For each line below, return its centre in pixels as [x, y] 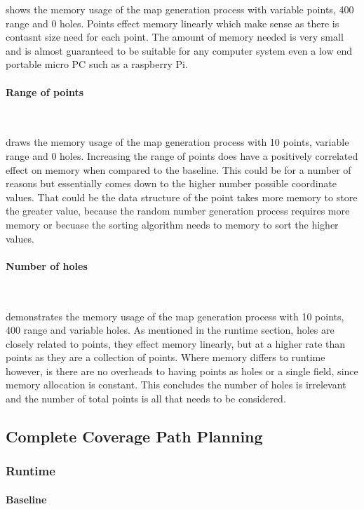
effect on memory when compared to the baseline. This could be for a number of [178, 169]
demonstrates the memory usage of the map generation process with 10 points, [175, 316]
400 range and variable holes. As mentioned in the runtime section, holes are [170, 330]
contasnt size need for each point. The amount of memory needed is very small [175, 37]
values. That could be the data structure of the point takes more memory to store [182, 197]
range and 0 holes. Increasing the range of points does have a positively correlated [182, 155]
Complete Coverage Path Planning [134, 436]
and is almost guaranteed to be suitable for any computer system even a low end [179, 50]
